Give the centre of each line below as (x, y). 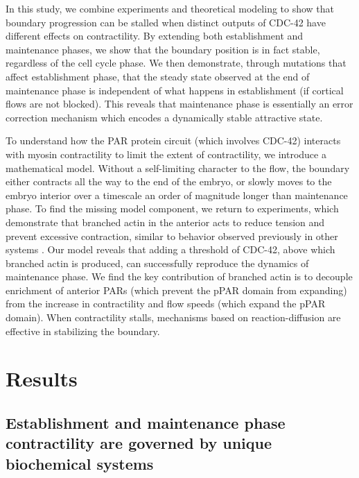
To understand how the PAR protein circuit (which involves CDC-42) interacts (173, 140)
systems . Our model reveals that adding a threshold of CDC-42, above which (170, 249)
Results (42, 378)
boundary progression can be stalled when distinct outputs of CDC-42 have (166, 22)
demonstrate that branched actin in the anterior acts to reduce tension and (165, 222)
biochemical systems (80, 463)
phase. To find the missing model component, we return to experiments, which (172, 208)
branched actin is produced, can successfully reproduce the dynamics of (157, 263)
